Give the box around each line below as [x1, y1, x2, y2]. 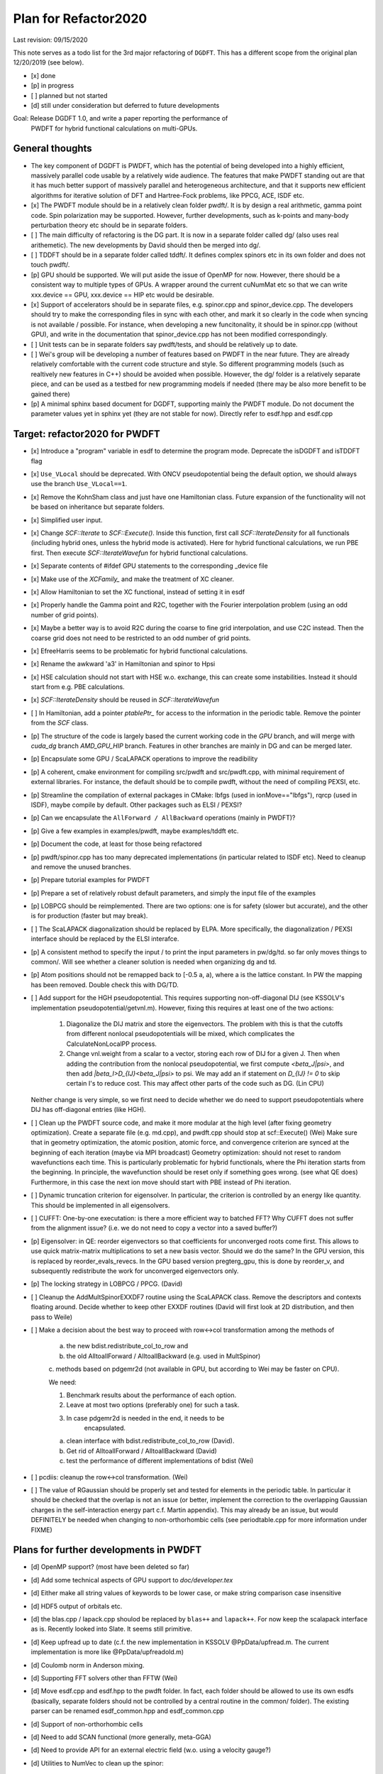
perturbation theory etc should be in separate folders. [30, 221, 188, 229]
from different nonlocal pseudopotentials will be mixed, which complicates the [66, 1030, 295, 1038]
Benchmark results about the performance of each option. [66, 1391, 237, 1399]
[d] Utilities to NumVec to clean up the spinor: [30, 1758, 164, 1767]
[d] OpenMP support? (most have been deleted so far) [30, 1563, 189, 1571]
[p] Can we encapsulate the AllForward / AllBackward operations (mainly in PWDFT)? [30, 813, 296, 822]
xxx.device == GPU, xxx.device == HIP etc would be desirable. [30, 290, 214, 299]
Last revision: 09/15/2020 [13, 35, 88, 44]
